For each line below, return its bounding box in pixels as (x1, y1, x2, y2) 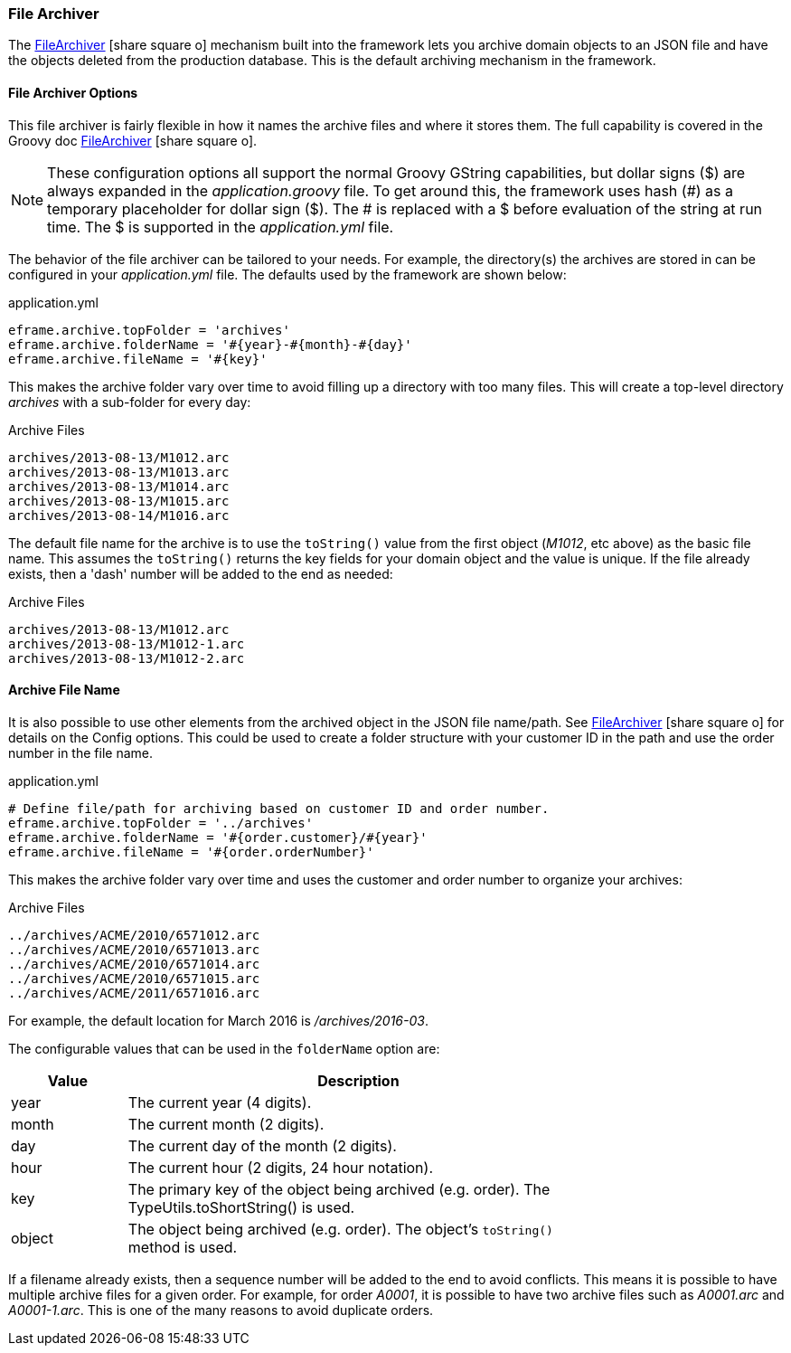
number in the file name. (8, 744, 153, 761)
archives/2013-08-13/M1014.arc (8, 478, 230, 494)
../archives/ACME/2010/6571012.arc (8, 927, 260, 942)
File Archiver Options (8, 84, 138, 100)
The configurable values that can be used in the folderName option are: (8, 1040, 440, 1056)
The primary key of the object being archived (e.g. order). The (127, 1179, 551, 1198)
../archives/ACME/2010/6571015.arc (8, 970, 260, 986)
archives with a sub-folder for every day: (8, 393, 251, 410)
